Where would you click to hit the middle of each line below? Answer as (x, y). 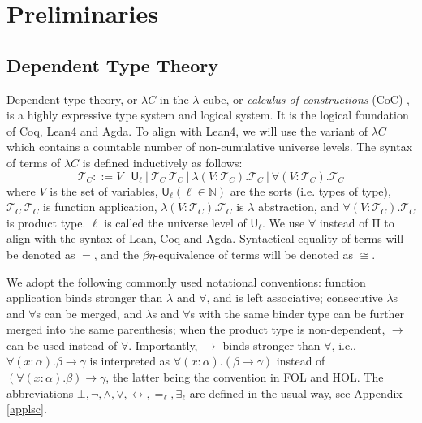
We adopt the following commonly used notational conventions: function (186, 281)
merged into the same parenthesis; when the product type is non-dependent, (196, 329)
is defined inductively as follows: (162, 162)
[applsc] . (27, 409)
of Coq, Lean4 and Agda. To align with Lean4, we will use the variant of (187, 130)
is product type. (46, 222)
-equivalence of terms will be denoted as (254, 254)
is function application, (100, 207)
